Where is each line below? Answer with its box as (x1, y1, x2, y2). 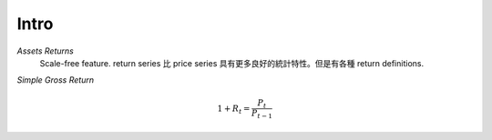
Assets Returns (16, 45, 75, 56)
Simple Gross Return (16, 75, 95, 85)
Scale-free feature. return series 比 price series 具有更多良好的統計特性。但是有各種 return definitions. (39, 57, 424, 68)
